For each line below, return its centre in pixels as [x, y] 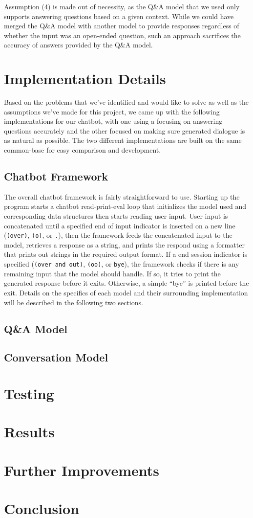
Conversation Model [56, 357]
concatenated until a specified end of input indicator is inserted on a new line [120, 225]
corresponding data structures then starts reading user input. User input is [116, 216]
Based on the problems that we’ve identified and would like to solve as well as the [126, 102]
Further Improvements [82, 470]
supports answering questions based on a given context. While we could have [119, 16]
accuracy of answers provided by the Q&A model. [78, 45]
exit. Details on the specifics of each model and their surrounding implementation [126, 292]
